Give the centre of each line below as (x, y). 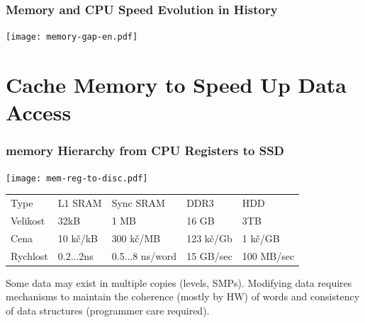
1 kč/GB (261, 238)
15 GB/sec (209, 255)
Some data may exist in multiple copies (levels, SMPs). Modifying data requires (179, 282)
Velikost (28, 220)
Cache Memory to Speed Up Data (176, 85)
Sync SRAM (138, 203)
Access (39, 112)
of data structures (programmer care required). (108, 310)
